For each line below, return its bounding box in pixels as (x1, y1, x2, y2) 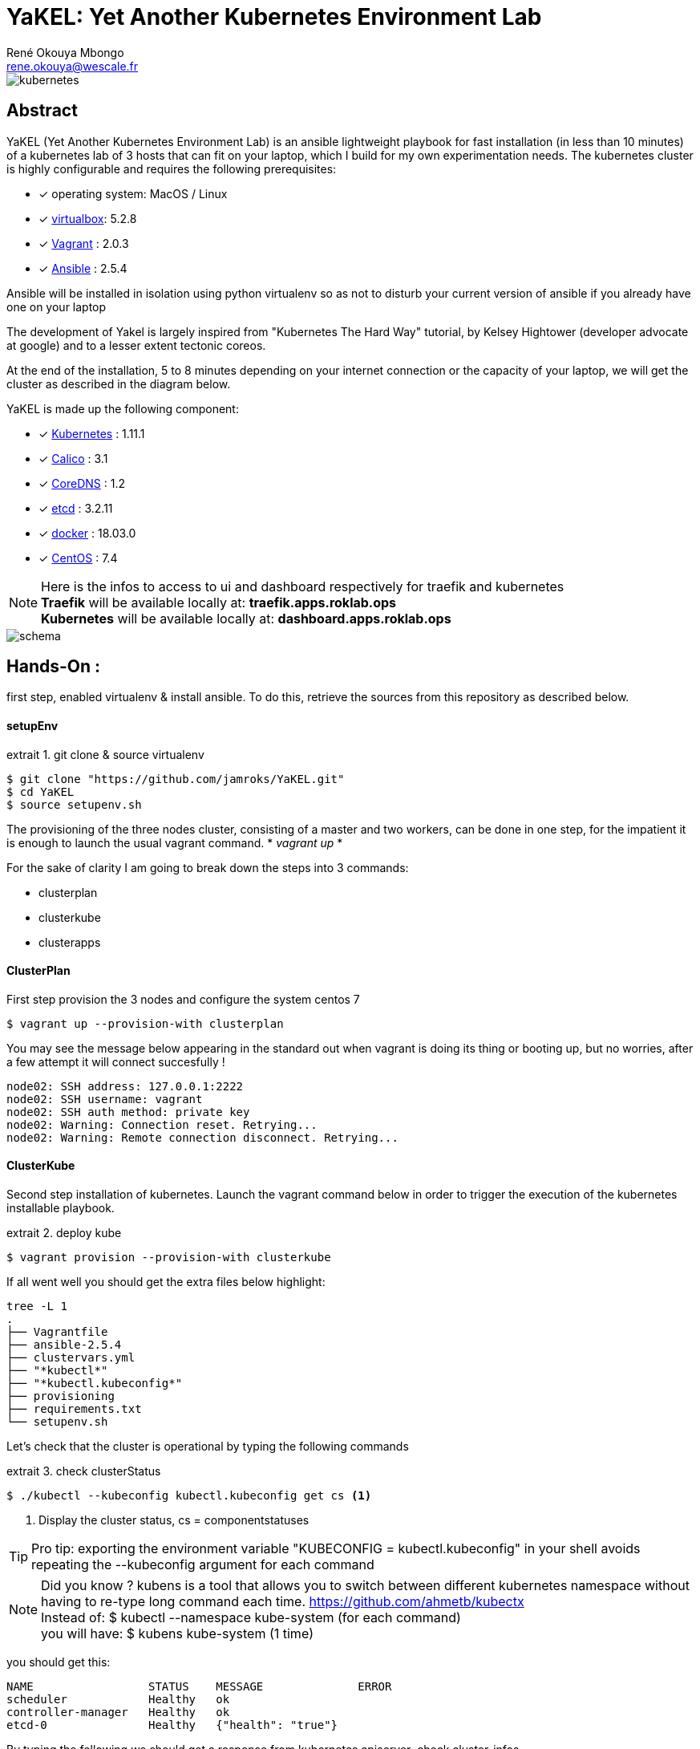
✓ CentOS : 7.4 (38, 550, 118, 565)
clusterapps (38, 935, 101, 949)
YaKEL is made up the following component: (6, 401, 239, 416)
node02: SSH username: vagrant (6, 1092, 203, 1106)
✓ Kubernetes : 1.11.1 (38, 426, 145, 440)
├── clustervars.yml (6, 1351, 136, 1365)
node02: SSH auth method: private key (6, 1105, 250, 1118)
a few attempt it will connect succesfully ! (6, 1054, 225, 1069)
